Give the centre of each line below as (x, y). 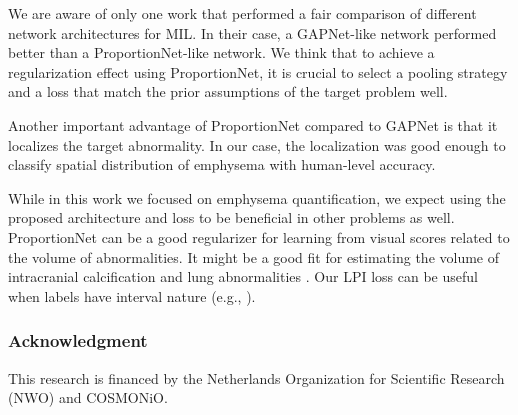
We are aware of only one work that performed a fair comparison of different (242, 13)
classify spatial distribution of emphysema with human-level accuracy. (222, 164)
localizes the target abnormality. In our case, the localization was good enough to (257, 144)
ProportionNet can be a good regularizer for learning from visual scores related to (259, 236)
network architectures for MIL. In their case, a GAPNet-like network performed (252, 32)
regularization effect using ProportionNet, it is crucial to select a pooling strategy (258, 71)
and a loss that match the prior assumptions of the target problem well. (228, 91)
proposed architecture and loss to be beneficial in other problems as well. (231, 217)
